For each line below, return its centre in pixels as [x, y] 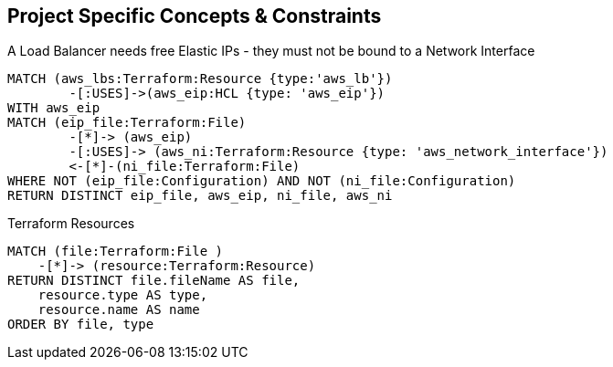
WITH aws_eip [54, 108]
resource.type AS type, [123, 295]
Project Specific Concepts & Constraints [195, 16]
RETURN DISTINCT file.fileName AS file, [154, 281]
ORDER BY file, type [81, 325]
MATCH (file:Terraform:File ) [116, 252]
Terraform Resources [71, 224]
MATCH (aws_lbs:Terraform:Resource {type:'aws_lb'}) [200, 79]
